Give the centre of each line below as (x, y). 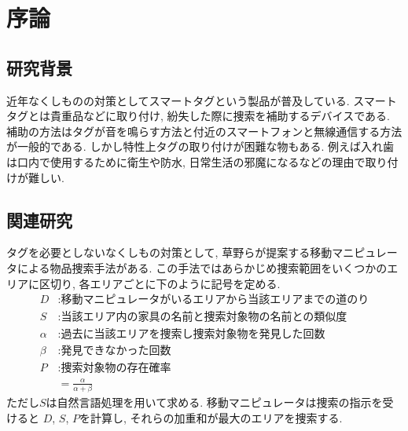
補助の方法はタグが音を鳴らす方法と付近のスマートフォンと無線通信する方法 (204, 131)
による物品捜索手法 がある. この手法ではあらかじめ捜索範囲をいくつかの (202, 267)
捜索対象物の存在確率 (116, 369)
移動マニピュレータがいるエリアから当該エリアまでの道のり (215, 300)
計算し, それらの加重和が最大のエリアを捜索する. (216, 417)
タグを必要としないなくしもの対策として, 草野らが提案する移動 (169, 252)
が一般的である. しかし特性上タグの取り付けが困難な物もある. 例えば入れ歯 (200, 146)
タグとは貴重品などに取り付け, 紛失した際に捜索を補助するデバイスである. (198, 116)
